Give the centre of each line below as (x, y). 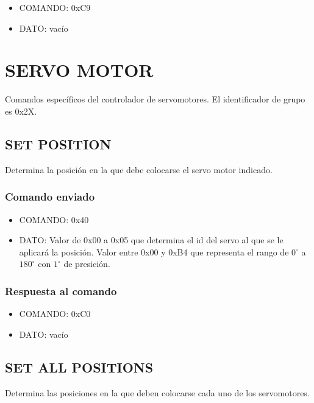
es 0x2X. (21, 111)
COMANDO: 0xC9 (55, 7)
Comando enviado (50, 197)
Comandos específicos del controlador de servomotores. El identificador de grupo (155, 99)
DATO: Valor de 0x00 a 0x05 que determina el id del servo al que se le (151, 240)
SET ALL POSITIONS (79, 367)
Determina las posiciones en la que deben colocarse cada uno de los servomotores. (157, 392)
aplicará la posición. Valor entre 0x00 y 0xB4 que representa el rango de (154, 251)
